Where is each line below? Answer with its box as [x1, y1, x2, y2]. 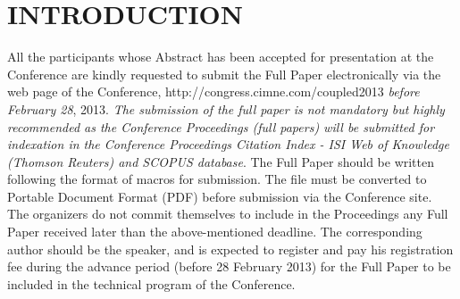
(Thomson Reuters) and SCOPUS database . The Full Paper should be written [7, 152, 435, 170]
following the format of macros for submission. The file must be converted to [7, 170, 427, 188]
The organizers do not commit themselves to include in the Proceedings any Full [7, 204, 448, 223]
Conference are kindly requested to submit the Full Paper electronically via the [7, 64, 441, 83]
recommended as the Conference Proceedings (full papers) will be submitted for [7, 117, 435, 136]
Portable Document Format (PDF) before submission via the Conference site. [7, 187, 432, 205]
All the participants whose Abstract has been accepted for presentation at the [7, 47, 434, 66]
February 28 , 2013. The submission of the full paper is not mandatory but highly [7, 99, 445, 118]
